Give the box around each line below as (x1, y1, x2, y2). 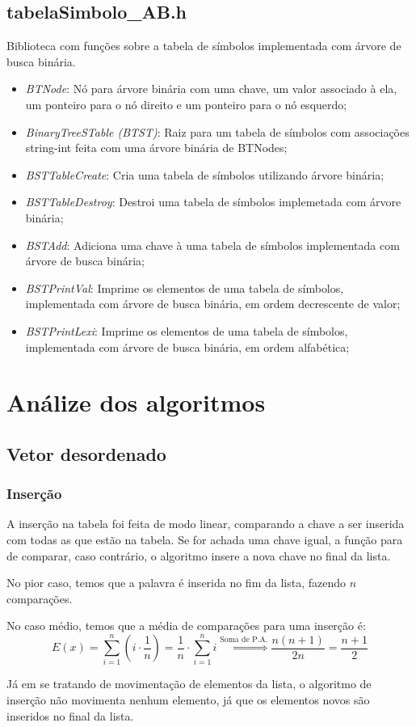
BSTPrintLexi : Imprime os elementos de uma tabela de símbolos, (25, 322, 348, 339)
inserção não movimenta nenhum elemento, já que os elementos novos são (6, 691, 370, 708)
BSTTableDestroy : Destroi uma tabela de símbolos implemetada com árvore (25, 193, 401, 210)
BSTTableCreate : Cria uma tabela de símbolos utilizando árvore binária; (25, 166, 384, 183)
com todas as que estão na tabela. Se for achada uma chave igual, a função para (6, 531, 403, 548)
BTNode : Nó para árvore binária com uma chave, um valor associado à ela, (25, 80, 397, 97)
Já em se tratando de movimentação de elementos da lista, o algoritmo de (6, 675, 372, 692)
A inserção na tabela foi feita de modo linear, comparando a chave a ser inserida (6, 515, 405, 532)
